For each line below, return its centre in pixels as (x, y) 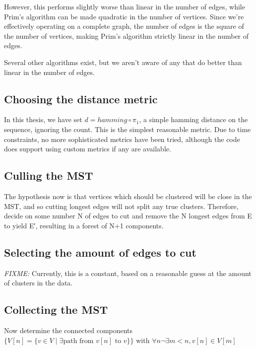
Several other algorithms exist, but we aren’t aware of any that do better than (123, 62)
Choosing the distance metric (81, 99)
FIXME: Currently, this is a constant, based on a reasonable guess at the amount (128, 273)
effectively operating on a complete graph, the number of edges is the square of (124, 26)
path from (78, 341)
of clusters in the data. (38, 283)
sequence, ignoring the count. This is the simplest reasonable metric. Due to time (128, 129)
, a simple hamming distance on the (193, 119)
